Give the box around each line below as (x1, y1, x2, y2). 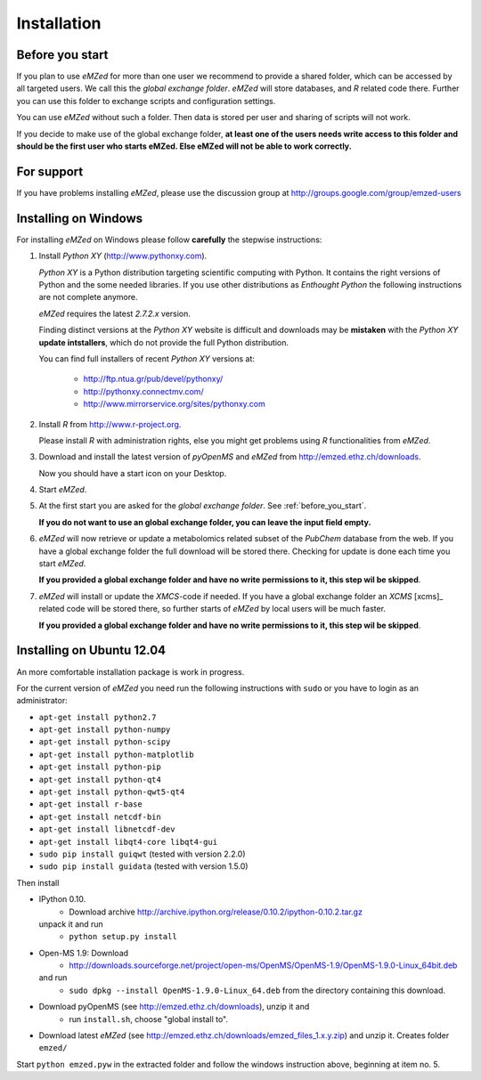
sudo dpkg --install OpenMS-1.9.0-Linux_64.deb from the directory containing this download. (69, 985, 445, 995)
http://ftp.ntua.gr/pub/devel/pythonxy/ (83, 374, 224, 385)
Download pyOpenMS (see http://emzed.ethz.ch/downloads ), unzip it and (38, 1002, 310, 1012)
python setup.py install (69, 931, 177, 942)
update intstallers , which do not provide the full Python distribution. (38, 337, 289, 347)
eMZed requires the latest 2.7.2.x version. (38, 308, 192, 319)
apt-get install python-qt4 (38, 775, 162, 784)
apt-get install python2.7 (38, 712, 157, 722)
